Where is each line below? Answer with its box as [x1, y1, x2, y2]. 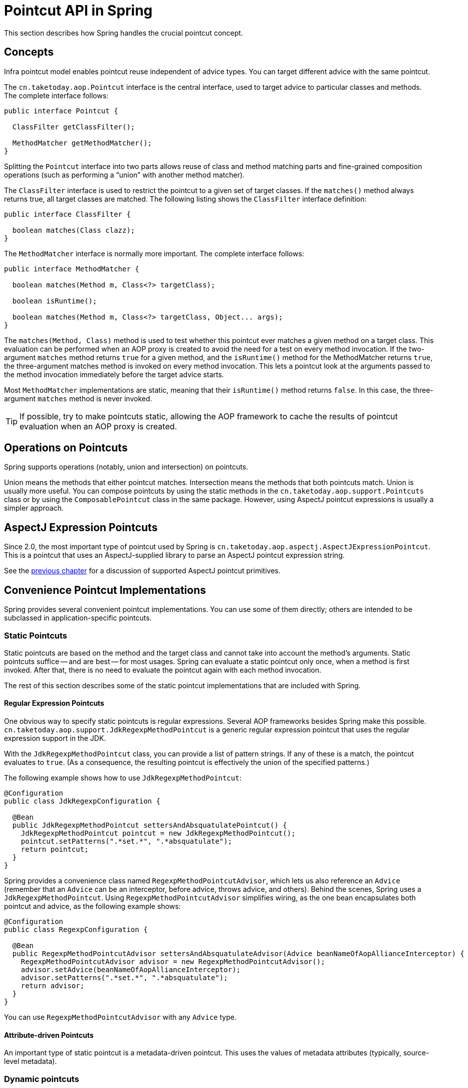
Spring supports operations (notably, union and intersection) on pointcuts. [4, 462, 249, 472]
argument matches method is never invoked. [4, 394, 152, 403]
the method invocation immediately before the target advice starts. [4, 370, 224, 379]
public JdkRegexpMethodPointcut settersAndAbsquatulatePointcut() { [12, 821, 287, 830]
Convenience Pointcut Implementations [4, 583, 206, 596]
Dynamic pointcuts [4, 1073, 79, 1084]
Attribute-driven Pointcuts [4, 1030, 94, 1039]
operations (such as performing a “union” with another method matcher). [4, 170, 245, 179]
